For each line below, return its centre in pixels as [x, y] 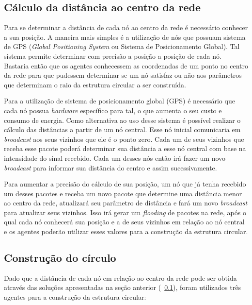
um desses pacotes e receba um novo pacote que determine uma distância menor [123, 193]
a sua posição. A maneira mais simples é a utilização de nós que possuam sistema [125, 37]
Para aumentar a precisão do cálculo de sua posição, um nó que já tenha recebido [125, 184]
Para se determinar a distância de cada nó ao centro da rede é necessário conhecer [126, 27]
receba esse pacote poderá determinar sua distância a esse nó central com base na [125, 148]
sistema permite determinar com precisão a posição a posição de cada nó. [113, 56]
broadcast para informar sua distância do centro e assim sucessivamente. [110, 167]
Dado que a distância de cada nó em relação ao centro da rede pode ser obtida [120, 278]
